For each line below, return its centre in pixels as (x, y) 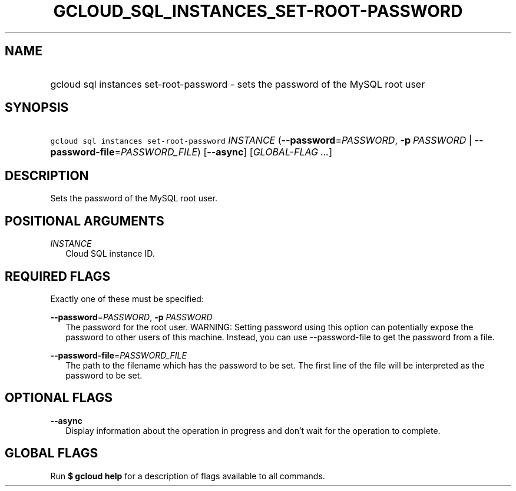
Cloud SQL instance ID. (110, 254)
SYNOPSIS (37, 108)
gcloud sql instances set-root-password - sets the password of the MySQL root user (238, 84)
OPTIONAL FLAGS (59, 398)
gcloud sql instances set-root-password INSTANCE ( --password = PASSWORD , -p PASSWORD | (261, 140)
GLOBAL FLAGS (52, 453)
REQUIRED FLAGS (58, 276)
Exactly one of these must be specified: (127, 298)
